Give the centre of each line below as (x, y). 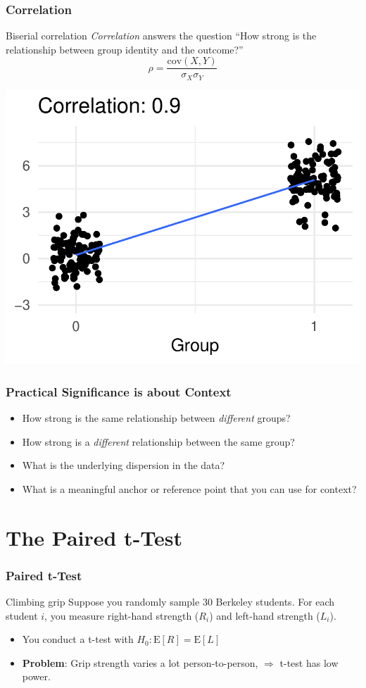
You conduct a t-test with (78, 639)
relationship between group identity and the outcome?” (125, 49)
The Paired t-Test (94, 537)
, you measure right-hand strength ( (122, 615)
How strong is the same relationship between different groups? (156, 418)
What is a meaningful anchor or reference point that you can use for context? (189, 488)
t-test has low (309, 662)
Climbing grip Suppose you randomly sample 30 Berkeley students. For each (170, 601)
